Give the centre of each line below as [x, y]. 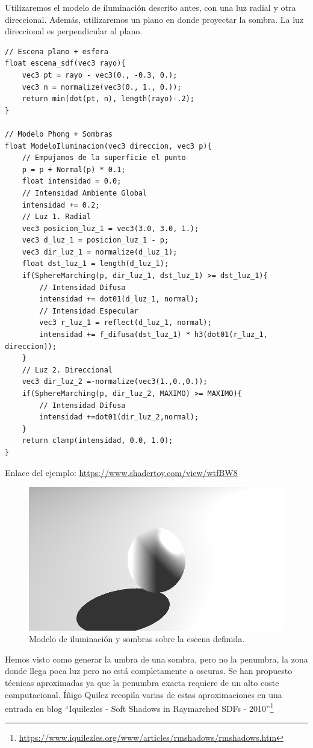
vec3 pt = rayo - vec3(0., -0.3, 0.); [100, 75]
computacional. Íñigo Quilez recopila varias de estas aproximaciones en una [144, 694]
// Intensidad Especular [89, 311]
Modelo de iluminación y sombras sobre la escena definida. [137, 639]
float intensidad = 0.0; [72, 181]
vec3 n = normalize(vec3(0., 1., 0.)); [102, 87]
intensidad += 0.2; [61, 205]
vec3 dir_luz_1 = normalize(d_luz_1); [100, 252]
